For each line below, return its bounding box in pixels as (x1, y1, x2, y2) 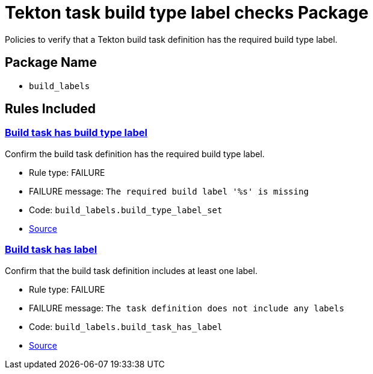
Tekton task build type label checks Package (5, 2, 369, 23)
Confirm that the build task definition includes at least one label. (5, 265, 257, 276)
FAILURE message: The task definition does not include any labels (29, 302, 345, 313)
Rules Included (5, 101, 96, 117)
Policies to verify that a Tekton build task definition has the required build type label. (5, 34, 338, 45)
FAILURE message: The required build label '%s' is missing (29, 185, 309, 196)
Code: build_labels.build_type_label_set (29, 204, 223, 215)
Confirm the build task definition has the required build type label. (5, 148, 265, 159)
